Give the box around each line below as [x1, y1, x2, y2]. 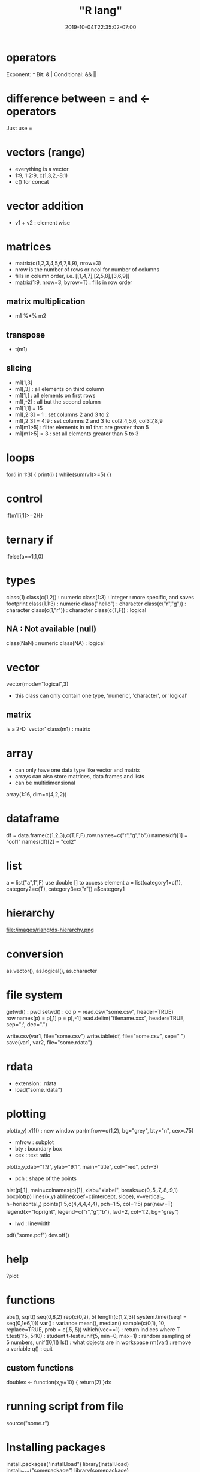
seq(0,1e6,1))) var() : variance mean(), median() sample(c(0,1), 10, [6, 1319, 166, 1327]
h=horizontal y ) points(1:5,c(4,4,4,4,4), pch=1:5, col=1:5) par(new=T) [6, 1201, 173, 1209]
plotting [6, 1107, 46, 1121]
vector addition [6, 199, 84, 213]
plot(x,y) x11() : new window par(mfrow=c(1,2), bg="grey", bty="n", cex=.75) [6, 1127, 194, 1134]
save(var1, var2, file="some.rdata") [6, 1038, 93, 1046]
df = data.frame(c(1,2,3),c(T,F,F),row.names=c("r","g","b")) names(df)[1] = [6, 832, 188, 839]
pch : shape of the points [14, 1175, 77, 1182]
